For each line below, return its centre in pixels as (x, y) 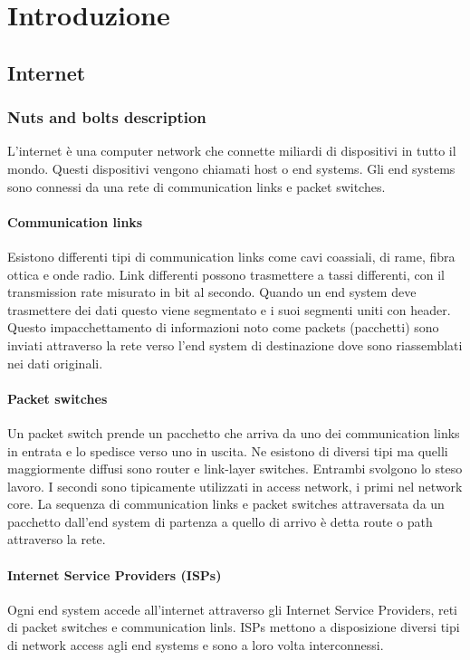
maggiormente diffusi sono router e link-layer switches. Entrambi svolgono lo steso (235, 469)
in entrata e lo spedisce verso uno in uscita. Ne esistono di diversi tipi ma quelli (228, 450)
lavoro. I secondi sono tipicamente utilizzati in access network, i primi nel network (235, 486)
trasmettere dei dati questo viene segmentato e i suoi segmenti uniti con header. (229, 309)
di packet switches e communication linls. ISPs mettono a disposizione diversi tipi (234, 627)
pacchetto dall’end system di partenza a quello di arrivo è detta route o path (220, 521)
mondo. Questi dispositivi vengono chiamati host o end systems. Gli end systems (231, 168)
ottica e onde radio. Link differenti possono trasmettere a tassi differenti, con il (226, 274)
